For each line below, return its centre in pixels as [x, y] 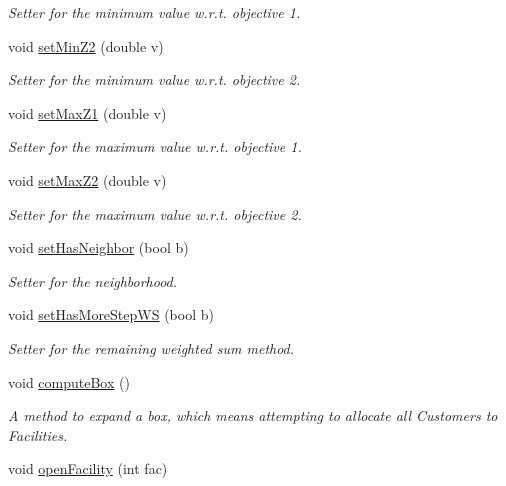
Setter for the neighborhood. [93, 280]
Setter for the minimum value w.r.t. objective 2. [154, 79]
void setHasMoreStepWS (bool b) [111, 314]
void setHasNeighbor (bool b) [98, 247]
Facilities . [38, 434]
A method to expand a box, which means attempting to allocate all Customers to [253, 415]
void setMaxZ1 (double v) [87, 112]
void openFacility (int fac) [88, 468]
